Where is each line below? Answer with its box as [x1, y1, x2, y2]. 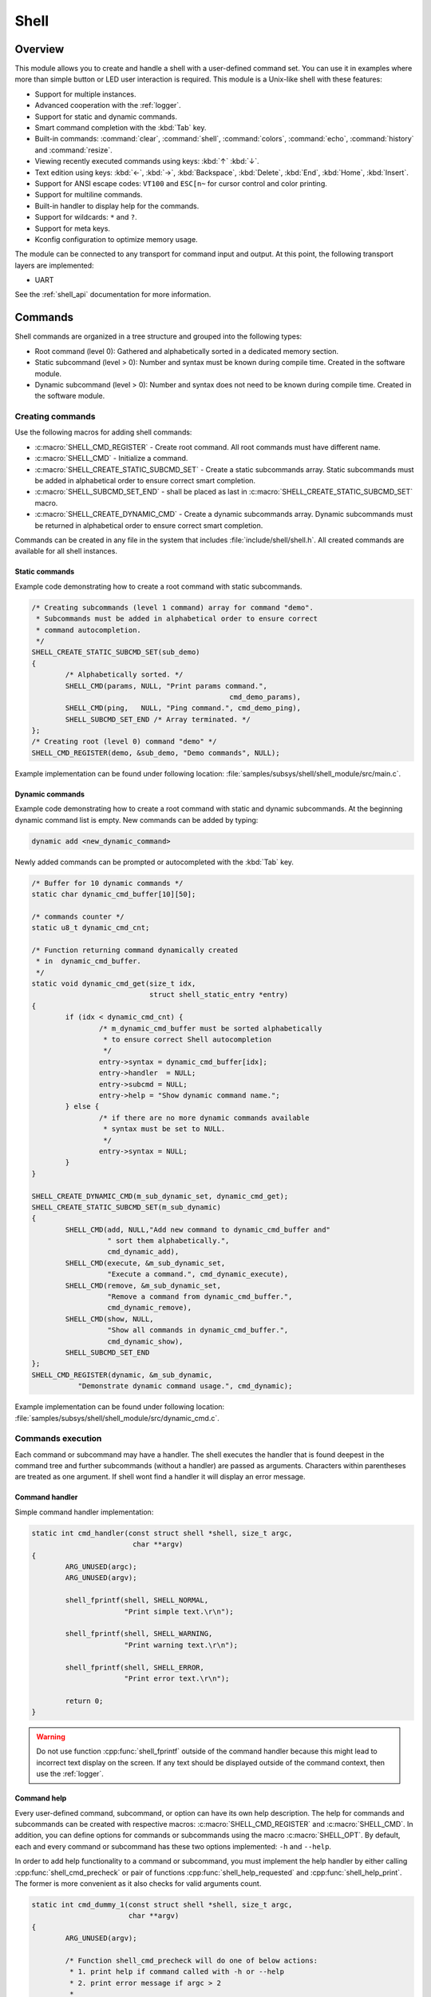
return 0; [65, 1696, 104, 1705]
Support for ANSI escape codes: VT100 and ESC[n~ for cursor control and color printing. [34, 178, 327, 188]
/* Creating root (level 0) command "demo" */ [31, 737, 217, 746]
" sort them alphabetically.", [107, 1237, 230, 1245]
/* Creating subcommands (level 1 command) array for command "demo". [31, 603, 314, 612]
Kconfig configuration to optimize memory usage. [34, 234, 199, 244]
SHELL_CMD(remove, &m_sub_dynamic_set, [65, 1280, 221, 1290]
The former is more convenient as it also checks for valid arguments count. [14, 1878, 262, 1888]
